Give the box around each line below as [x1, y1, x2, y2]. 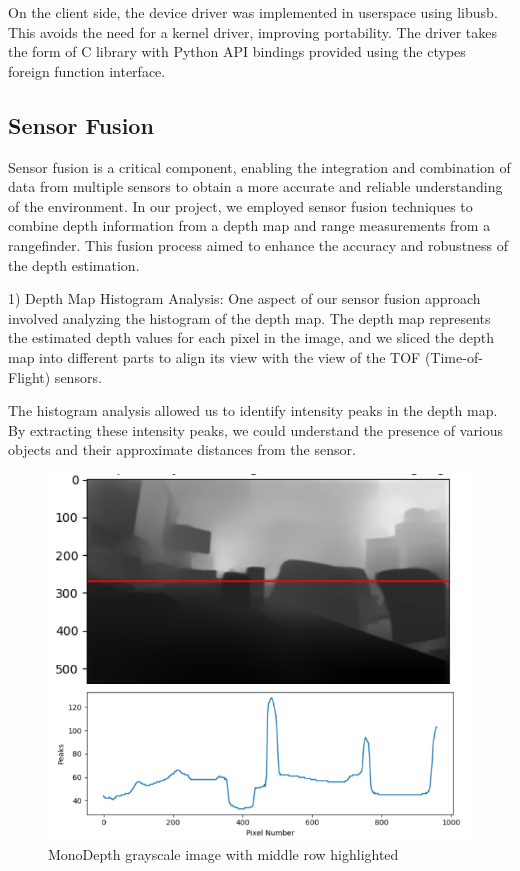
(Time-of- [424, 346, 483, 367]
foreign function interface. [8, 60, 166, 81]
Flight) [8, 366, 51, 387]
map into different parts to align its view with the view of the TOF [8, 346, 421, 367]
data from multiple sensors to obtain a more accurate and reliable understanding [8, 176, 503, 197]
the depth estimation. [8, 254, 140, 275]
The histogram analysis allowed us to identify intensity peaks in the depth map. [8, 400, 498, 421]
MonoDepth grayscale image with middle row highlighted [48, 844, 399, 865]
